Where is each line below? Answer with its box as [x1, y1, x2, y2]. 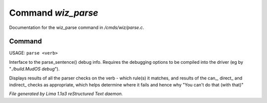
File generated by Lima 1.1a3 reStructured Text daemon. [9, 91, 123, 97]
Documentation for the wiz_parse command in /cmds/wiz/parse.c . [9, 25, 144, 30]
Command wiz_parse [9, 7, 98, 18]
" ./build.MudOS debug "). [9, 66, 60, 72]
